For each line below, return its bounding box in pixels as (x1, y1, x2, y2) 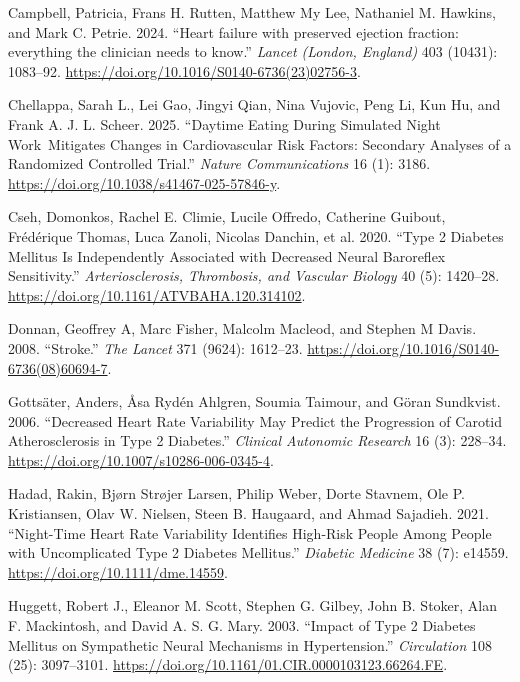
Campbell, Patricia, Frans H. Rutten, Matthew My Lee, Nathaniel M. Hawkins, (8, 2, 496, 22)
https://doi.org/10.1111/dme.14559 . (8, 561, 228, 582)
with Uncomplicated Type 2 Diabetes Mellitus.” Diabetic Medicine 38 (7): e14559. (8, 542, 509, 563)
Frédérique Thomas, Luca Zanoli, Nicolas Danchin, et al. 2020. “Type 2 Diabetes (8, 225, 504, 246)
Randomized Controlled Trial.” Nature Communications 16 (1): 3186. (8, 153, 431, 174)
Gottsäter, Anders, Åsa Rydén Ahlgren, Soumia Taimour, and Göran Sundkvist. (8, 391, 501, 412)
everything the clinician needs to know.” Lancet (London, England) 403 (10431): (8, 41, 498, 62)
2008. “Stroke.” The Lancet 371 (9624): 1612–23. (8, 337, 303, 358)
